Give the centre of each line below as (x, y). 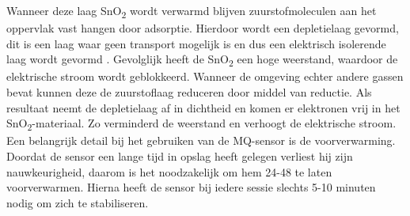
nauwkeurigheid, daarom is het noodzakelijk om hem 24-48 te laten (169, 171)
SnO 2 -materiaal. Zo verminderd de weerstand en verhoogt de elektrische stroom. (201, 124)
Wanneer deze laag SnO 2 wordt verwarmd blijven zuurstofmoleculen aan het (192, 11)
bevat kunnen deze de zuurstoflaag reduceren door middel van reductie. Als (189, 92)
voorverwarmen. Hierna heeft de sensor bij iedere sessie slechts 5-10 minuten (191, 187)
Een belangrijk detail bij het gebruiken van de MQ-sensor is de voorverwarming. (201, 140)
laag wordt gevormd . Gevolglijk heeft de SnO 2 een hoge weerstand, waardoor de (202, 60)
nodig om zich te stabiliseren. (78, 202)
